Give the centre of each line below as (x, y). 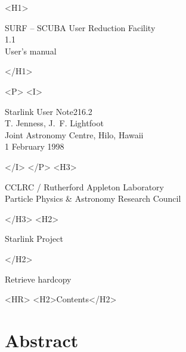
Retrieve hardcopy (38, 279)
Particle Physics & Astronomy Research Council (93, 198)
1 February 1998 (35, 146)
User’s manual (31, 51)
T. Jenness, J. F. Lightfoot (54, 123)
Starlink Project (34, 239)
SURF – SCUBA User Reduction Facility (80, 27)
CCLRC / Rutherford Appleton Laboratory (84, 186)
